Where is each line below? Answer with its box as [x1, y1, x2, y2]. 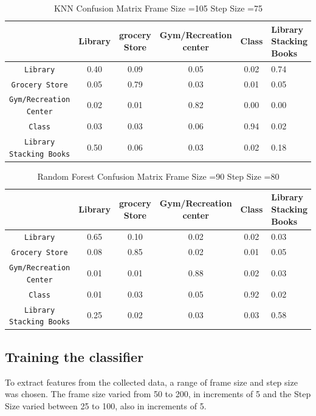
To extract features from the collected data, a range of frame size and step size [5, 375, 298, 388]
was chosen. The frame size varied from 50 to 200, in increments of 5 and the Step [5, 387, 311, 400]
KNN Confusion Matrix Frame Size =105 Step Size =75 [53, 2, 263, 14]
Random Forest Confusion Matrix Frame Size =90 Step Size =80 [37, 169, 280, 182]
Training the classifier [5, 347, 144, 366]
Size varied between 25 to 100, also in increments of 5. [5, 399, 207, 412]
